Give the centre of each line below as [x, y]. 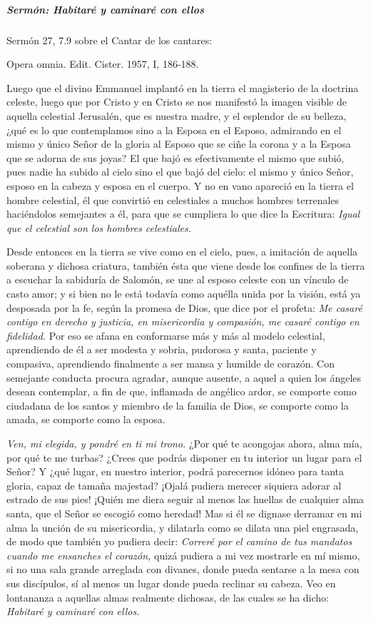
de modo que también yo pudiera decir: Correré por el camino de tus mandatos [179, 541]
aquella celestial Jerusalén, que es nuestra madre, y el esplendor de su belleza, [177, 115]
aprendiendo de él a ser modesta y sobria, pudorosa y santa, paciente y [162, 349]
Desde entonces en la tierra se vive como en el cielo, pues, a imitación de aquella [182, 252]
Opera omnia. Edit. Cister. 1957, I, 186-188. [103, 64]
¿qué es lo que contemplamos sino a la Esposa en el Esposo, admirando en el [174, 130]
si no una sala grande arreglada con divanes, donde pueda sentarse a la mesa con [183, 569]
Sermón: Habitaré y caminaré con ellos [105, 9]
